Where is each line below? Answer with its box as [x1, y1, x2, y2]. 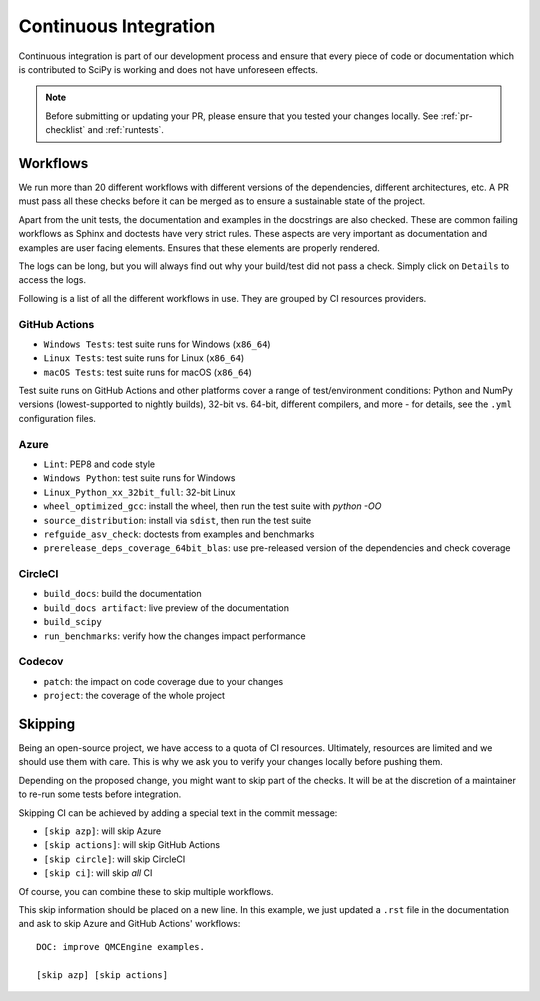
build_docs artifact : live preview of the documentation [43, 601, 290, 614]
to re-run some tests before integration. [18, 788, 182, 800]
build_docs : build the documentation [43, 588, 202, 600]
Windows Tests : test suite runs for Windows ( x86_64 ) [43, 338, 271, 350]
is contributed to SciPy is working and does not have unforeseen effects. [18, 63, 319, 75]
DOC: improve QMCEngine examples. [36, 941, 205, 952]
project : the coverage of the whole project [43, 690, 225, 702]
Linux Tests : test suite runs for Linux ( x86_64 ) [43, 352, 245, 364]
